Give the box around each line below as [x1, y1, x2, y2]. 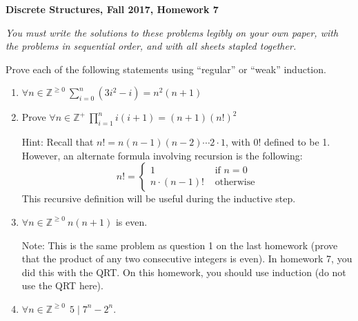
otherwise [215, 177, 255, 188]
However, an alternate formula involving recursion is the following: [21, 148, 303, 162]
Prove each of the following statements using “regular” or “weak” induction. [6, 61, 326, 76]
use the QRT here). [21, 278, 103, 293]
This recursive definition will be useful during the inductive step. [21, 191, 296, 206]
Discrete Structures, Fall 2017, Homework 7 [6, 2, 219, 16]
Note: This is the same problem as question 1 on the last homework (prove [21, 237, 338, 252]
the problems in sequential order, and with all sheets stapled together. [6, 39, 297, 53]
